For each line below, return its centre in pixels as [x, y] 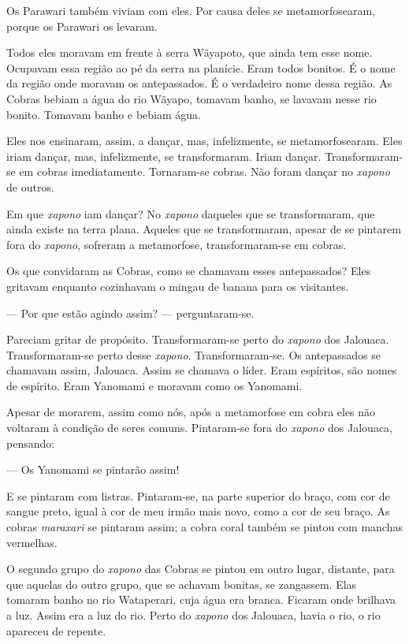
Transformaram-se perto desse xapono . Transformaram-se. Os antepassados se [194, 354]
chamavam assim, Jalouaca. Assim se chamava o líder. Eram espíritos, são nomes [202, 370]
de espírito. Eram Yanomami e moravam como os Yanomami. [154, 385]
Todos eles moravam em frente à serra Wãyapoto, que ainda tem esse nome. [190, 52]
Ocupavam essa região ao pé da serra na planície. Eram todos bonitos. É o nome [201, 67]
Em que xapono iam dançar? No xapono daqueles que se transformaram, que [191, 213]
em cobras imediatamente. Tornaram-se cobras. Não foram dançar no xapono [204, 171]
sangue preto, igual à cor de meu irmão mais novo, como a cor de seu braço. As [198, 511]
